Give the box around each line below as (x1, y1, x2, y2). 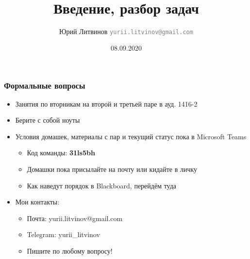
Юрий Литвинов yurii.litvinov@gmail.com (59, 26, 193, 37)
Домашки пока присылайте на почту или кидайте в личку (27, 164, 198, 174)
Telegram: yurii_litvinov (27, 229, 100, 240)
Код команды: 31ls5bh (27, 148, 95, 158)
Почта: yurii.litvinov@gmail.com (27, 213, 123, 223)
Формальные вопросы (4, 79, 85, 92)
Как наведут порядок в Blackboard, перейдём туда (27, 180, 177, 190)
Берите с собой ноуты (15, 115, 80, 125)
